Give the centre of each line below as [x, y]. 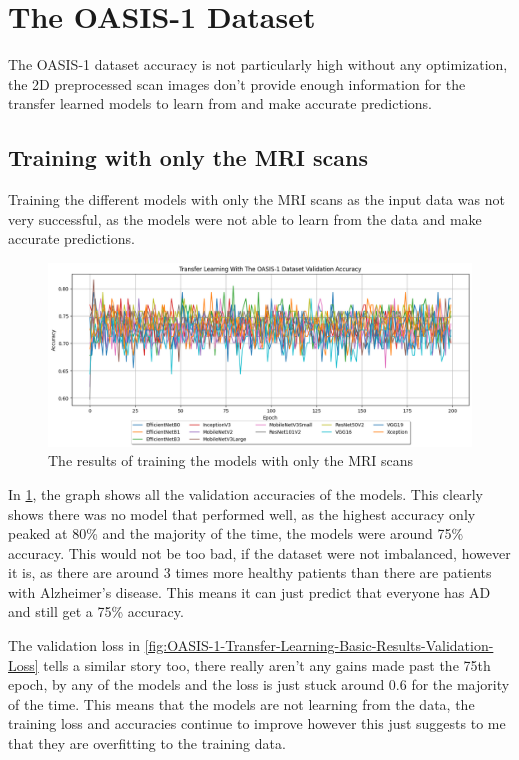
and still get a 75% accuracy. [96, 611]
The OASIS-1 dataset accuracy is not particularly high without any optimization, [258, 64]
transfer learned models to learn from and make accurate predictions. [220, 103]
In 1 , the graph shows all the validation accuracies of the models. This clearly [245, 493]
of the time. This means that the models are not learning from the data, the [241, 703]
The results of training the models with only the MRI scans [231, 460]
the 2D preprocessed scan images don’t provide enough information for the [237, 83]
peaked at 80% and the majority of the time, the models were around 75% [236, 533]
